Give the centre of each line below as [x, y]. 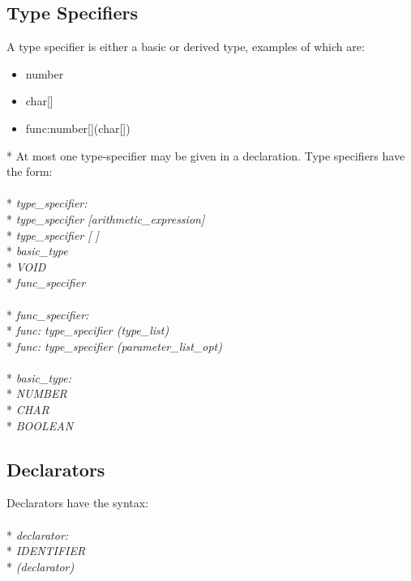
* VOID [26, 266]
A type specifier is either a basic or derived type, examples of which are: [186, 47]
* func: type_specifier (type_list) [88, 330]
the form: [30, 171]
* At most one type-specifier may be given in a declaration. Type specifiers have [206, 155]
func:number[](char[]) [78, 128]
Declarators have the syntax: [78, 503]
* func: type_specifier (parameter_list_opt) [114, 346]
